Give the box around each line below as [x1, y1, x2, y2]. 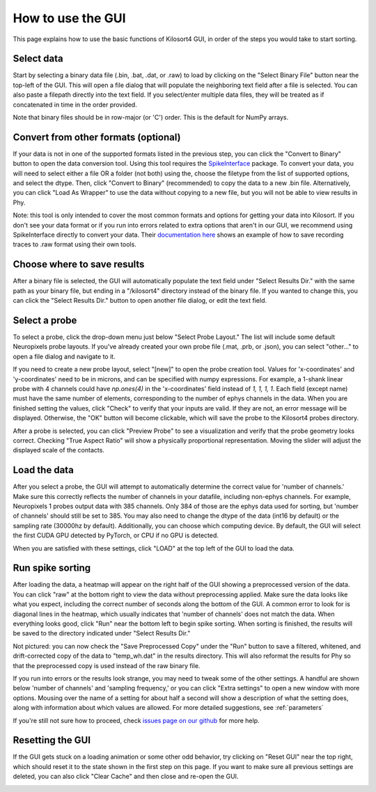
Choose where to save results [13, 258, 145, 271]
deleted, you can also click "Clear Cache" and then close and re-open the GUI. [13, 773, 239, 781]
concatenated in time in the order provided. [13, 100, 137, 109]
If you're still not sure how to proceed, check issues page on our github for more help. [13, 716, 260, 724]
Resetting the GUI [13, 734, 91, 746]
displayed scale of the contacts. [13, 446, 104, 454]
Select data [13, 53, 63, 65]
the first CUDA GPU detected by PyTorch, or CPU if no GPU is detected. [13, 531, 219, 539]
